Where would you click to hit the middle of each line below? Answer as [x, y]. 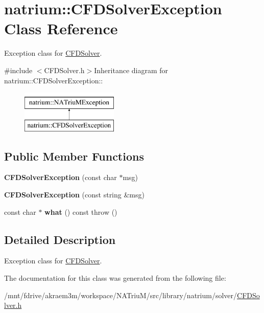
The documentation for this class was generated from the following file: [115, 278]
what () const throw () [81, 211]
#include [18, 70]
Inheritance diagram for [131, 70]
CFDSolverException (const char [61, 177]
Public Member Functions [74, 156]
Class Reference [61, 28]
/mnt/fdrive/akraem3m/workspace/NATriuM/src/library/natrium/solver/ [121, 295]
